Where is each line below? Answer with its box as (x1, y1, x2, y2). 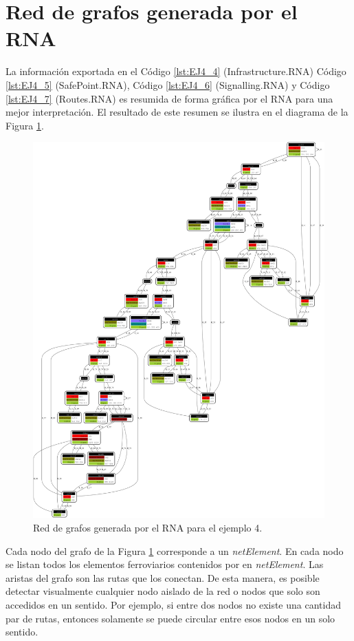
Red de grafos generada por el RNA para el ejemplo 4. (33, 521, 263, 534)
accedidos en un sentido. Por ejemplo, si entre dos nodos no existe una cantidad (5, 597, 341, 611)
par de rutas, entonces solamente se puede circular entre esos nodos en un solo (5, 611, 335, 625)
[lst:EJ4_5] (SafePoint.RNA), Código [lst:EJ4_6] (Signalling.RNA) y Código (5, 77, 330, 92)
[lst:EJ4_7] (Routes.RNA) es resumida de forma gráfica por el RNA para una (5, 91, 333, 105)
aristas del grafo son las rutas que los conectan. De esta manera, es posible (5, 570, 320, 585)
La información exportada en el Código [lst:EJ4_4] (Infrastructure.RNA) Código (5, 64, 346, 78)
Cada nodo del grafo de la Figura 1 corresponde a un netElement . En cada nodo (5, 543, 344, 558)
